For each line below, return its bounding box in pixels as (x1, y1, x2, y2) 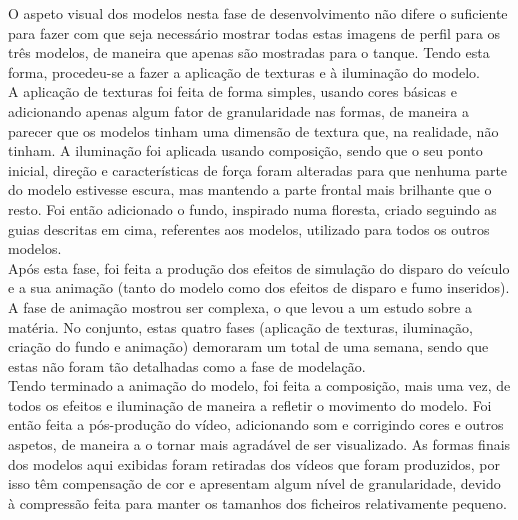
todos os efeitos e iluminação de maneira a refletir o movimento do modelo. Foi (8, 394, 492, 415)
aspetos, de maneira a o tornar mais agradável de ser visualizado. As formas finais (8, 434, 511, 455)
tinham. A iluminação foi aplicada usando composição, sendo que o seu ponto (8, 140, 483, 161)
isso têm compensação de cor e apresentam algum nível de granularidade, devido (8, 473, 501, 494)
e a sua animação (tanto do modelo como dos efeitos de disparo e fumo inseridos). (8, 277, 510, 298)
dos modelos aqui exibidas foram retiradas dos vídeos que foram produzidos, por (8, 453, 500, 474)
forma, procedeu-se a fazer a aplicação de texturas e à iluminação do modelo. (8, 61, 480, 82)
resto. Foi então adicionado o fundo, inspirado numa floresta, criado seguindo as (8, 198, 497, 219)
